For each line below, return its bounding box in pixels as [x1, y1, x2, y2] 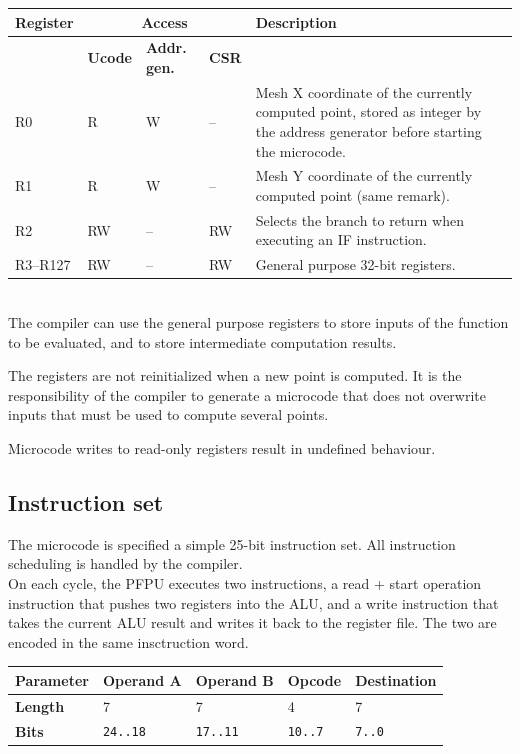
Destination [355, 669, 437, 690]
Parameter [15, 669, 89, 690]
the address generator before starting [255, 120, 482, 141]
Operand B [195, 669, 274, 690]
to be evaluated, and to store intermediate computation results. [8, 331, 397, 352]
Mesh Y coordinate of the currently [255, 165, 473, 186]
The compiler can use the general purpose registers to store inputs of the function [8, 311, 509, 332]
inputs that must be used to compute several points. [8, 404, 329, 425]
